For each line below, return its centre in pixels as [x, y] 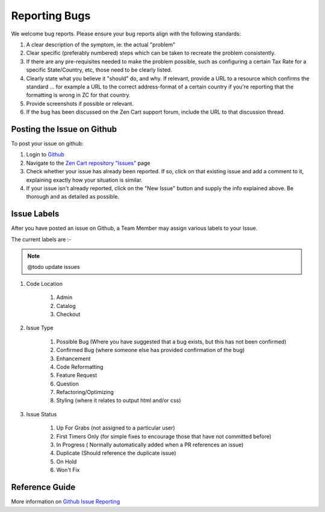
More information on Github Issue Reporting [66, 502]
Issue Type [40, 328]
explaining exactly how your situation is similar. [84, 180]
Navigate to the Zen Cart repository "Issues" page [88, 163]
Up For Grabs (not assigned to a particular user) [116, 428]
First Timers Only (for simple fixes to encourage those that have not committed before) [164, 436]
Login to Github [45, 155]
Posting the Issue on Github [64, 129]
